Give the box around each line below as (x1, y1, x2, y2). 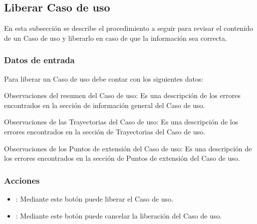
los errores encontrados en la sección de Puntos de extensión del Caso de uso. (4, 153, 240, 163)
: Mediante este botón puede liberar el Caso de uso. (15, 193, 174, 204)
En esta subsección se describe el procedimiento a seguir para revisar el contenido (4, 23, 254, 33)
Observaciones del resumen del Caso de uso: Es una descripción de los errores (4, 90, 241, 101)
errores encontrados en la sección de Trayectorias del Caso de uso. (4, 126, 206, 136)
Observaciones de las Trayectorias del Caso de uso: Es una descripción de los (4, 116, 239, 127)
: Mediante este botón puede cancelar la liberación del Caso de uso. (15, 210, 222, 221)
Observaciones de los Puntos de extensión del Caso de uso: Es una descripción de (4, 143, 252, 153)
